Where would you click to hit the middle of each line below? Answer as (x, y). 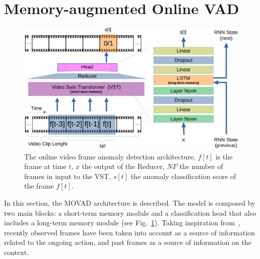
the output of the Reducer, (123, 166)
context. (16, 252)
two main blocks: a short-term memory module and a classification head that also (130, 212)
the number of (201, 166)
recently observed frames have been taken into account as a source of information (129, 232)
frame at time (45, 166)
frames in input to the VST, (68, 176)
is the (224, 156)
